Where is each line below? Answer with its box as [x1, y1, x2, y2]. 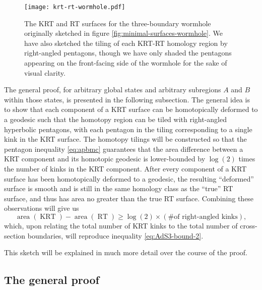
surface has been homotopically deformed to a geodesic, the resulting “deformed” [4, 173, 254, 184]
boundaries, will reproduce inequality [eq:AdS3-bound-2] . [27, 230, 204, 241]
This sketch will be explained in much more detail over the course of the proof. [4, 247, 247, 258]
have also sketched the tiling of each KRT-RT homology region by [24, 37, 228, 48]
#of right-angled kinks [168, 213, 238, 220]
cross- [240, 220, 257, 230]
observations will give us [4, 203, 79, 213]
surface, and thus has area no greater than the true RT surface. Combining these [4, 193, 254, 203]
